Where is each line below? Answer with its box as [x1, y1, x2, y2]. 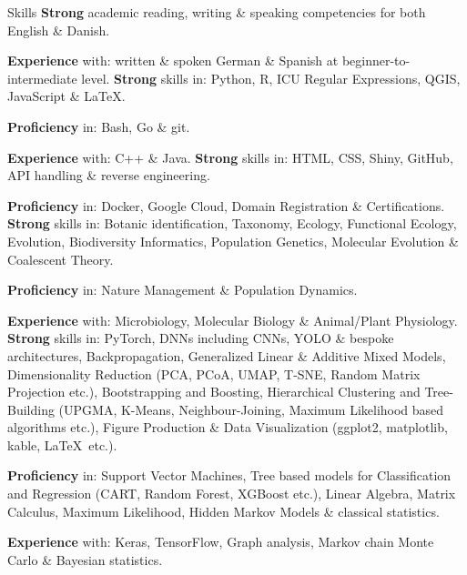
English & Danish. [7, 20, 110, 39]
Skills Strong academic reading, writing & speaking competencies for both [7, 3, 426, 21]
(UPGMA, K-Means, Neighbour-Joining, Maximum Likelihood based [58, 399, 444, 419]
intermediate [7, 68, 77, 87]
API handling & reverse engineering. [7, 166, 210, 185]
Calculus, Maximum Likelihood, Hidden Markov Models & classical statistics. [7, 501, 440, 520]
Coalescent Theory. [7, 249, 114, 268]
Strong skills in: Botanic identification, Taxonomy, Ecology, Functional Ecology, [7, 214, 457, 233]
